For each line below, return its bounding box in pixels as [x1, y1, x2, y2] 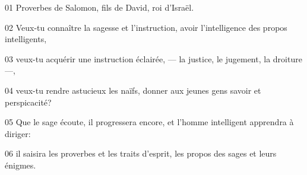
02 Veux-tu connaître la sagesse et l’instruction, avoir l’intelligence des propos [5, 21, 287, 33]
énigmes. [5, 158, 36, 171]
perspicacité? [5, 96, 52, 108]
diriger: [5, 127, 31, 139]
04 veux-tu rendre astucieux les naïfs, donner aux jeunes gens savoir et [5, 84, 261, 96]
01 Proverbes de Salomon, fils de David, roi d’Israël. [5, 1, 194, 13]
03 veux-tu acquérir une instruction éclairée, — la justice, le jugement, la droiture [5, 52, 302, 65]
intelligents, [5, 33, 47, 45]
